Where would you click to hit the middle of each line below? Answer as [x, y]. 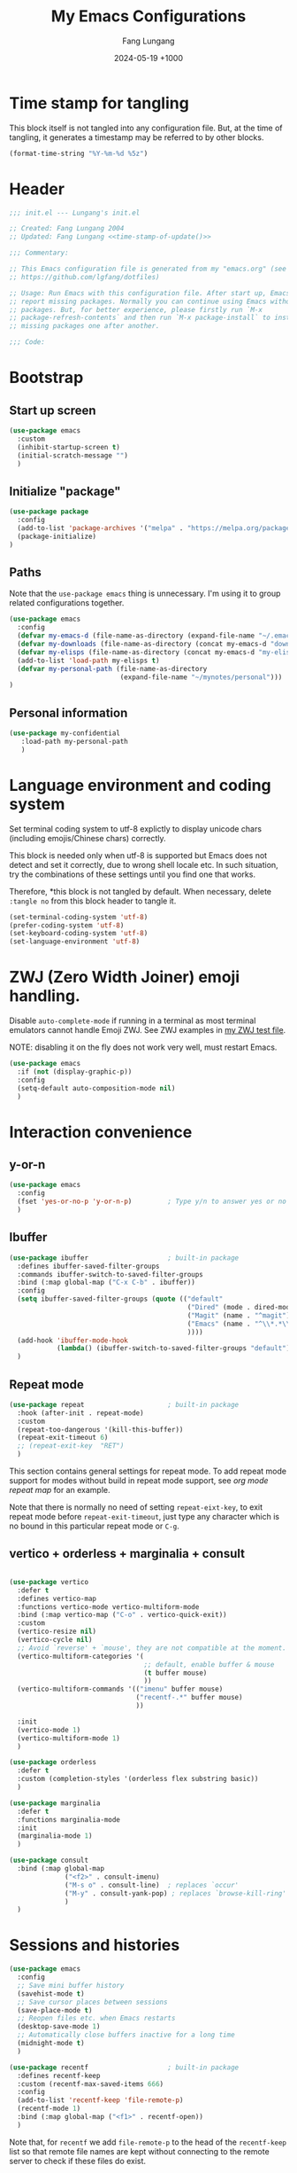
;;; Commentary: [39, 253]
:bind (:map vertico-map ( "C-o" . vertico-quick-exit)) [122, 1615]
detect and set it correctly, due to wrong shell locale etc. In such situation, [144, 864]
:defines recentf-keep [59, 2075]
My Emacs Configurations [148, 16]
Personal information [69, 712]
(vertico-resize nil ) [57, 1632]
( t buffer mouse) [175, 1673]
